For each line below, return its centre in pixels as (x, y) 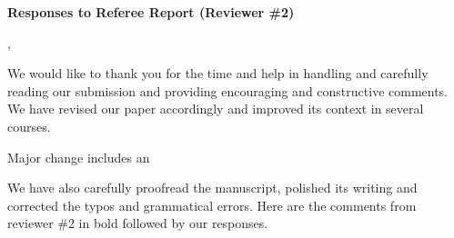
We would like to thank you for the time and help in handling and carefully (218, 73)
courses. (29, 126)
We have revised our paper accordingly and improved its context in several (216, 109)
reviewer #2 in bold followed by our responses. (138, 223)
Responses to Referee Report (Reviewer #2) (151, 12)
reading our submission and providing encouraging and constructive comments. (228, 90)
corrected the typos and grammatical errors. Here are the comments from (212, 205)
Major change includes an (79, 157)
